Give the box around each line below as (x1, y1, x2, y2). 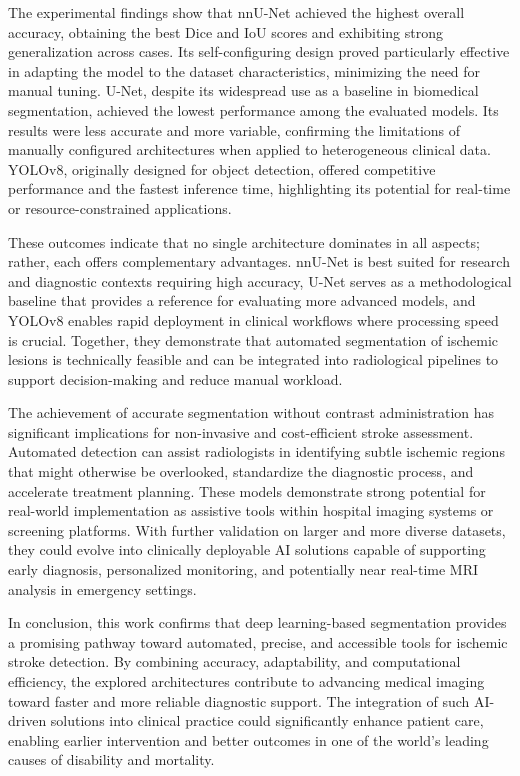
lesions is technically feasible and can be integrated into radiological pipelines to (8, 349, 499, 370)
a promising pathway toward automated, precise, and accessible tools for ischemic (8, 631, 508, 652)
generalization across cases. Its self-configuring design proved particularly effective (8, 41, 510, 62)
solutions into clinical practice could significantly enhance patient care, (50, 710, 484, 731)
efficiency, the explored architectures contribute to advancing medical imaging (8, 671, 485, 691)
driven (8, 710, 47, 731)
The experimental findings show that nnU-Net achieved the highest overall (8, 2, 465, 22)
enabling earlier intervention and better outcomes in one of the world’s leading (8, 729, 489, 750)
